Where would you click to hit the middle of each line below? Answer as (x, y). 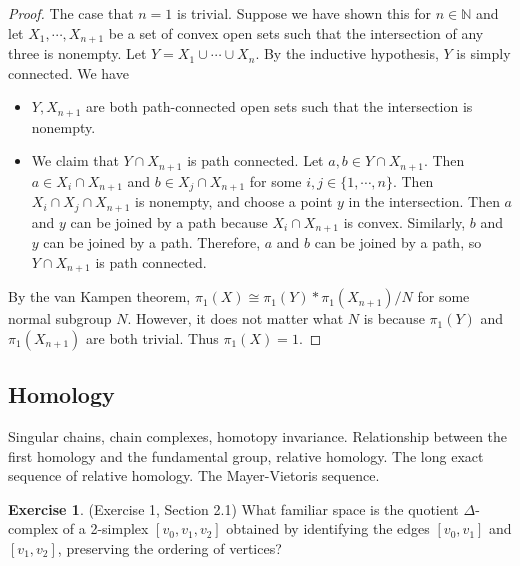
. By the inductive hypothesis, (347, 53)
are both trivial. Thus (152, 337)
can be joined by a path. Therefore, (152, 242)
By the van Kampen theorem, (99, 296)
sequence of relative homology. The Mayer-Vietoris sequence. (194, 475)
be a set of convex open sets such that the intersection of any (296, 32)
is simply (483, 53)
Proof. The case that (71, 13)
